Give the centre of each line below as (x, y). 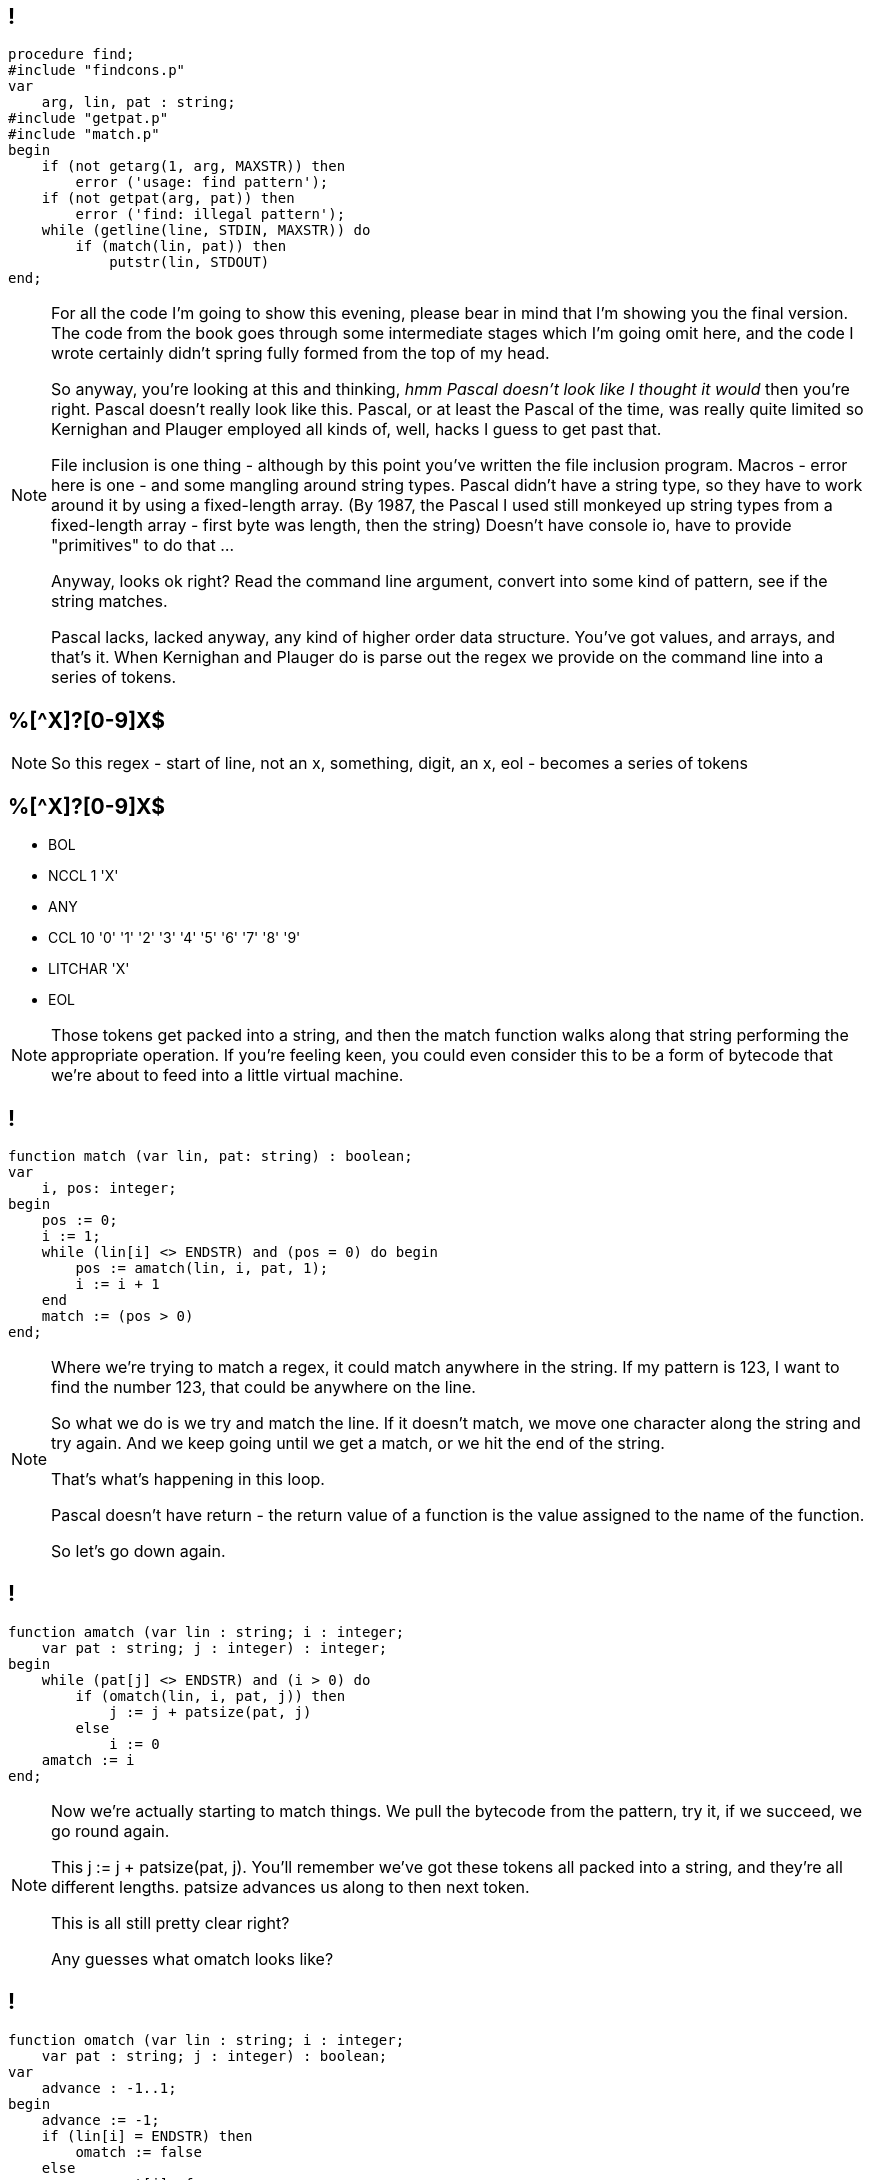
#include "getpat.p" (88, 118)
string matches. (109, 601)
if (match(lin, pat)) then (181, 246)
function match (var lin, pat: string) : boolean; (210, 1155)
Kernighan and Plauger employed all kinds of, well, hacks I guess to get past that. (356, 429)
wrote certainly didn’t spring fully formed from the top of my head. (300, 353)
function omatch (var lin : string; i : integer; (206, 2039)
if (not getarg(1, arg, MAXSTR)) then (193, 166)
